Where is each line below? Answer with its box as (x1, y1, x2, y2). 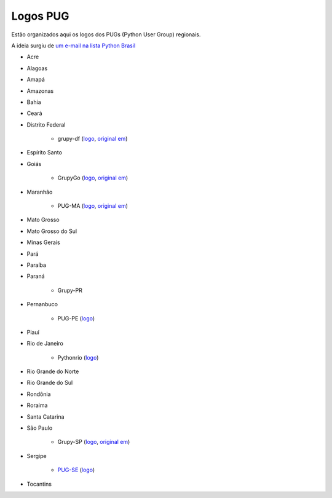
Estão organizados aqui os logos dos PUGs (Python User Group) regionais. (11, 31, 201, 38)
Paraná (26, 272, 45, 280)
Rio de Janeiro (26, 340, 64, 347)
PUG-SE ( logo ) (57, 466, 95, 473)
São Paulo (26, 424, 53, 432)
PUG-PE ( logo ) (57, 314, 95, 322)
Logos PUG (11, 9, 69, 23)
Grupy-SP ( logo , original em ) (57, 438, 130, 446)
